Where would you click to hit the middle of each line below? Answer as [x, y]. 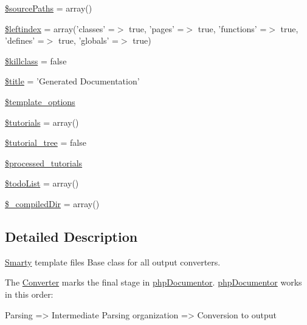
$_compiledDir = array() [52, 203]
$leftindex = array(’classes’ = [60, 28]
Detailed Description [71, 236]
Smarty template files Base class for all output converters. [113, 262]
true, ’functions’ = [232, 28]
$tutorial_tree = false [46, 142]
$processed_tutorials [44, 162]
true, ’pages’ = [157, 28]
